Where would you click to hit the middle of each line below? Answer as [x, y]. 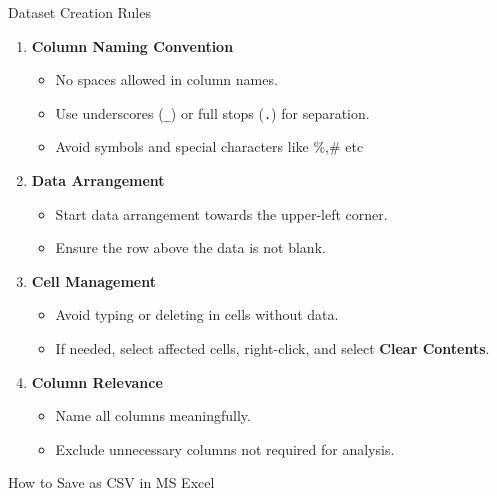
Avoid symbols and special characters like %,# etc [209, 146]
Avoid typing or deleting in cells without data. [197, 314]
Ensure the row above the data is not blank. [190, 247]
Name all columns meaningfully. [153, 415]
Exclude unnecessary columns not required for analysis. [225, 448]
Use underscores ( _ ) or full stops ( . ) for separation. [212, 112]
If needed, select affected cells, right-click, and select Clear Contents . [272, 348]
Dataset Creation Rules [79, 12]
